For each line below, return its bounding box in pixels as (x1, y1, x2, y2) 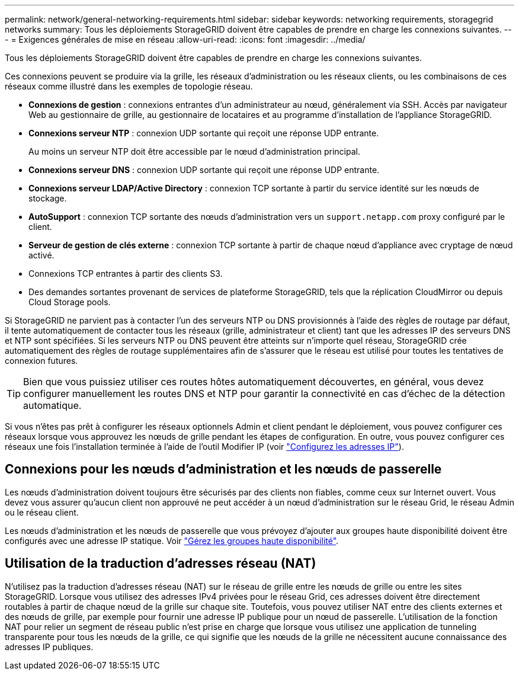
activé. (28, 250, 55, 260)
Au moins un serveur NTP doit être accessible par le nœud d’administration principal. (28, 146, 360, 156)
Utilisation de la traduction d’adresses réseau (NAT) (5, 556, 316, 571)
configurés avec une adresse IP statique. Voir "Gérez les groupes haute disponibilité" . (5, 535, 339, 546)
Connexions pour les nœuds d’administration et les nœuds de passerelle (5, 462, 442, 477)
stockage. (28, 193, 67, 203)
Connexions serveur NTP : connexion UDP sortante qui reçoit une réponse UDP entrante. (28, 128, 379, 138)
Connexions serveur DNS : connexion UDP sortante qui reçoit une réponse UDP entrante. (28, 165, 380, 175)
